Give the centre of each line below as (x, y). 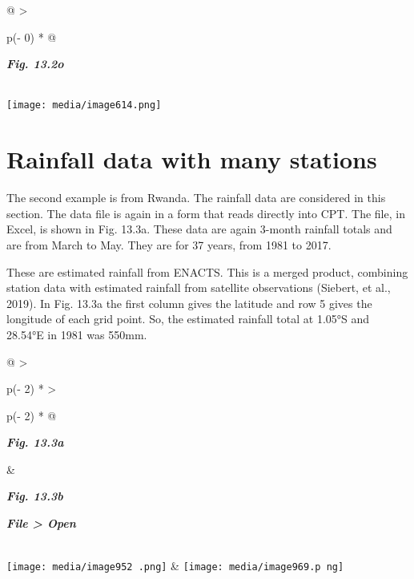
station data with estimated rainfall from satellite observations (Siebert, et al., (199, 287)
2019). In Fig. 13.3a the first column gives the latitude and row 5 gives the (189, 303)
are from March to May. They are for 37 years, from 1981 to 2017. (169, 244)
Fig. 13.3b (35, 496)
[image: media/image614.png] (84, 105)
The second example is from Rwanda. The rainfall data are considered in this (196, 198)
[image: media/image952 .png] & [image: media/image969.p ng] (175, 566)
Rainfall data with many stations (192, 159)
